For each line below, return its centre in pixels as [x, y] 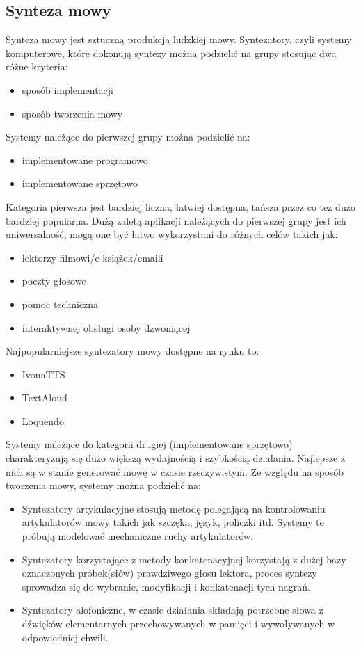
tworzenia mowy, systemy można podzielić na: [103, 485]
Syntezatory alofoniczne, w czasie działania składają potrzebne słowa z [173, 610]
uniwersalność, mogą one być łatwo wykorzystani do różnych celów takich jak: [172, 234]
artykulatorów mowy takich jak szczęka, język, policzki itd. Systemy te [173, 522]
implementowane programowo [85, 160]
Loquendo [43, 420]
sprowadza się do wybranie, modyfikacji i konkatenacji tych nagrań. [166, 586]
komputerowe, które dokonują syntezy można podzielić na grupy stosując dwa [171, 53]
